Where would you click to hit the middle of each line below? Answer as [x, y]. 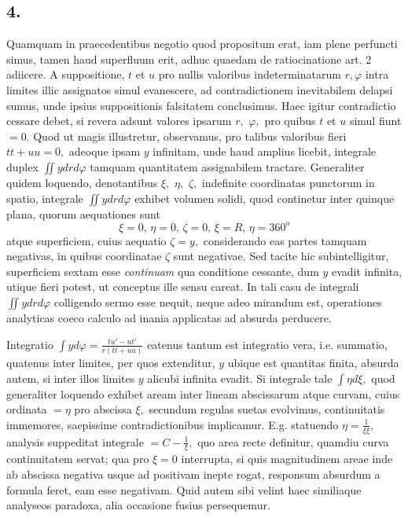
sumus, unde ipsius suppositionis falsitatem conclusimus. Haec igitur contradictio [201, 105]
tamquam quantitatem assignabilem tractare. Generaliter [227, 166]
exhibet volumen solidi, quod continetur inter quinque [265, 198]
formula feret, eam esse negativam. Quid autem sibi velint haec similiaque [184, 489]
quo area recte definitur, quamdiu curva [293, 441]
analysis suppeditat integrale [75, 441]
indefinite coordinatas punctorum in [288, 182]
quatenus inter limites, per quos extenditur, [111, 362]
